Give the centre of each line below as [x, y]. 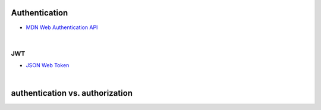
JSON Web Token [48, 65]
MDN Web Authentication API [62, 27]
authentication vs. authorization [72, 93]
